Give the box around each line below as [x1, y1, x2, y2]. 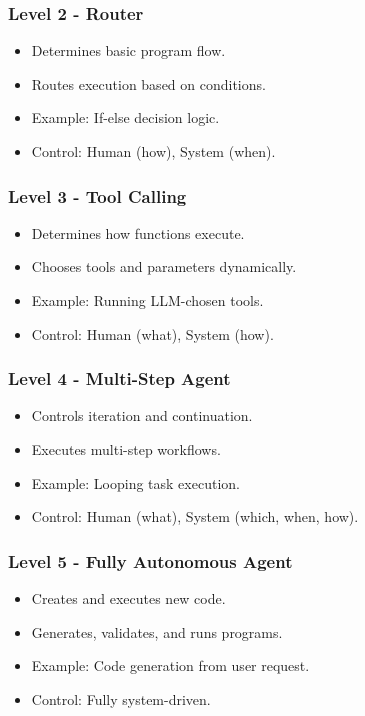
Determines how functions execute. [31, 222, 245, 243]
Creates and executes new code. [31, 588, 226, 608]
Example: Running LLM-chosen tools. [31, 290, 264, 310]
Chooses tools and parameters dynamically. [31, 256, 297, 277]
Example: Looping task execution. [31, 472, 240, 493]
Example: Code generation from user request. [31, 655, 310, 676]
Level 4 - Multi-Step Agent [8, 366, 231, 391]
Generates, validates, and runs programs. [31, 621, 283, 642]
